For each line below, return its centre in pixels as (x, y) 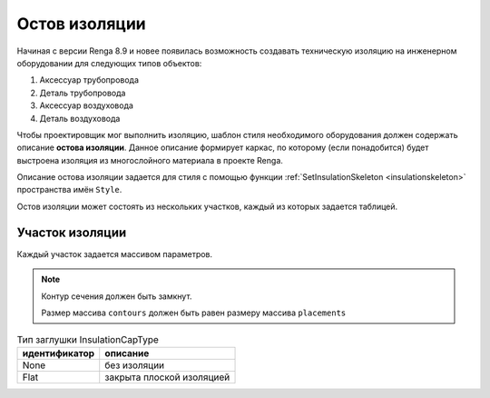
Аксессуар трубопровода (89, 80)
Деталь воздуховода (80, 118)
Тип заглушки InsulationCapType (88, 339)
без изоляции (135, 365)
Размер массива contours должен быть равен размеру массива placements (194, 313)
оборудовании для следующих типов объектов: (109, 63)
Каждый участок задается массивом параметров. (115, 254)
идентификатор (59, 353)
